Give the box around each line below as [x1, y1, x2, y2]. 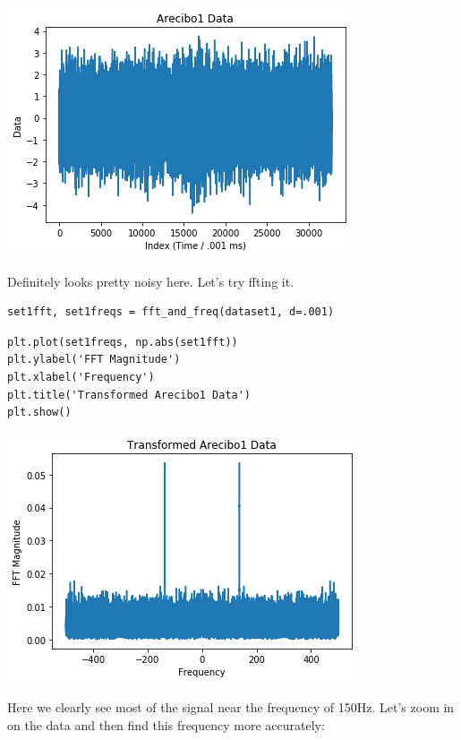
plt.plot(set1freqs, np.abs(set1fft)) [7, 335, 238, 348]
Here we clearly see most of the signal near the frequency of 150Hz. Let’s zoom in [7, 698, 455, 717]
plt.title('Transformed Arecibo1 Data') [7, 388, 252, 401]
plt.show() [7, 406, 72, 419]
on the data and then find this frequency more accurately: [7, 715, 325, 734]
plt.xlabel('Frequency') [7, 370, 155, 383]
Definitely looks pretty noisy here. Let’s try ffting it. [7, 271, 295, 290]
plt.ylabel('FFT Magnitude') [7, 353, 181, 366]
